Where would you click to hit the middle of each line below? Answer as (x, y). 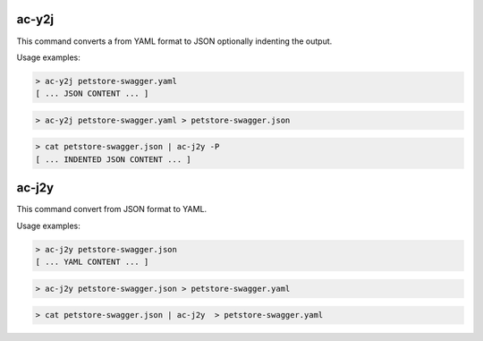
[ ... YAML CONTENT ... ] (92, 262)
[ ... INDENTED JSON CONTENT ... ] (113, 159)
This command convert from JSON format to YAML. (112, 209)
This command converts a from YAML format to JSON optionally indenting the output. (174, 41)
